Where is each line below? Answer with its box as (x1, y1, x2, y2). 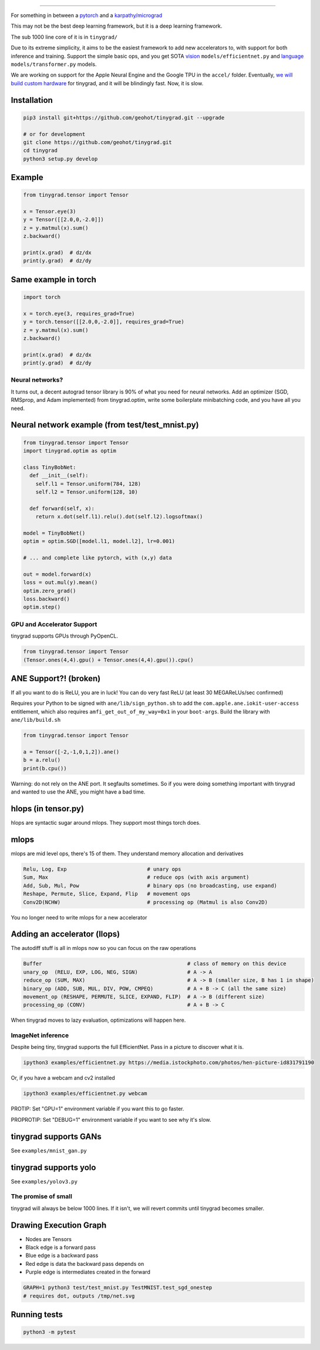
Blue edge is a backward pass (25, 1252, 99, 1259)
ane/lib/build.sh (11, 716, 61, 724)
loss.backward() (23, 596, 70, 602)
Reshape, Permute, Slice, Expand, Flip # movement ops (23, 891, 191, 897)
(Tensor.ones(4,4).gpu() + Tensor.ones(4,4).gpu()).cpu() (23, 656, 194, 663)
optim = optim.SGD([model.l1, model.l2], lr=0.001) (23, 538, 176, 545)
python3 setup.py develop (23, 155, 98, 162)
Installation (11, 95, 53, 105)
